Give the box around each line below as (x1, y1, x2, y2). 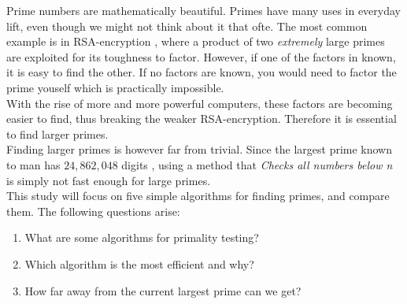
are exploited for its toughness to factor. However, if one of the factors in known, (6, 48, 396, 65)
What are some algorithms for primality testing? (24, 229, 259, 246)
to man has (6, 156, 61, 172)
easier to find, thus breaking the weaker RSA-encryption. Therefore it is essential (6, 110, 397, 127)
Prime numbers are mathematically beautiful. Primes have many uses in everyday (6, 2, 401, 18)
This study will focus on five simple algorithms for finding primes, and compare (6, 187, 390, 204)
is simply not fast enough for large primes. (6, 172, 211, 188)
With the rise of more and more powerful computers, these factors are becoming (6, 95, 393, 111)
